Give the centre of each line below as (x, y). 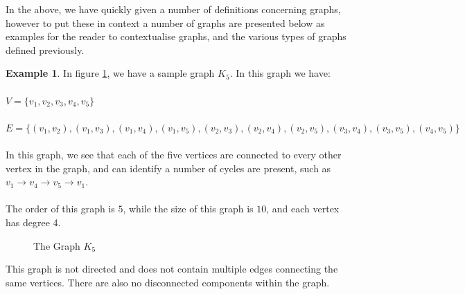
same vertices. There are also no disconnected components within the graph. (168, 282)
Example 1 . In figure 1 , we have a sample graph (110, 73)
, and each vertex (303, 209)
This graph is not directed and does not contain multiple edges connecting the (172, 269)
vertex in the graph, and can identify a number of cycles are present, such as (168, 168)
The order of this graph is (60, 209)
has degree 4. (33, 222)
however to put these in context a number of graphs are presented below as (165, 22)
